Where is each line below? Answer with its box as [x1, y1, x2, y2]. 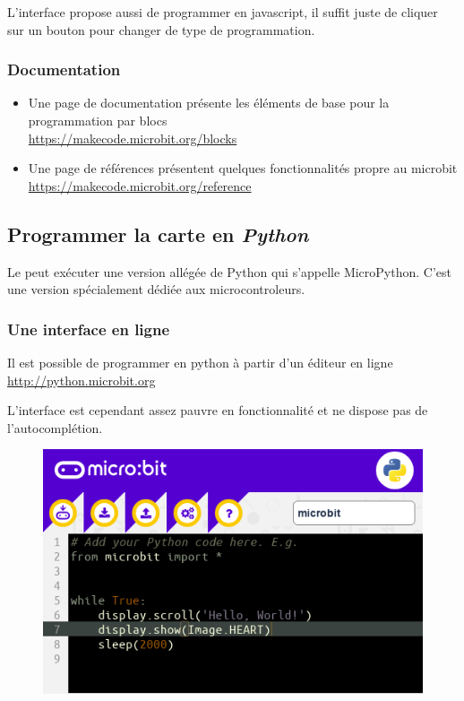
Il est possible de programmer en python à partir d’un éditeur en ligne [7, 352, 393, 371]
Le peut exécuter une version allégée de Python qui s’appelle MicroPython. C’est [7, 262, 451, 281]
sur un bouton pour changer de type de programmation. [7, 20, 315, 39]
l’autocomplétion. [7, 418, 103, 437]
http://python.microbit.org [7, 370, 156, 389]
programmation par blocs [28, 111, 168, 129]
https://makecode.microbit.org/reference [28, 176, 252, 195]
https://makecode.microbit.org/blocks [28, 128, 237, 147]
